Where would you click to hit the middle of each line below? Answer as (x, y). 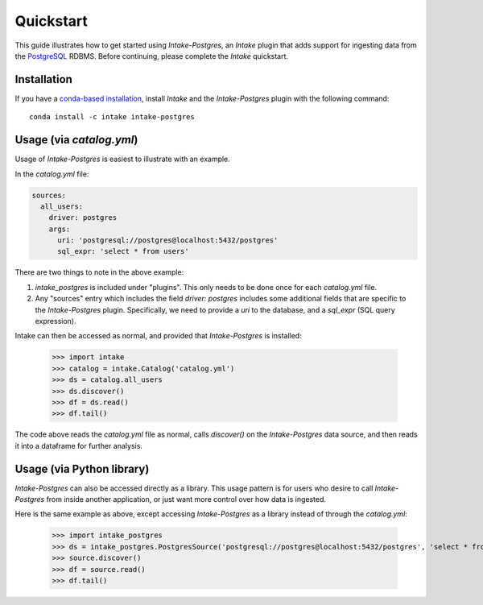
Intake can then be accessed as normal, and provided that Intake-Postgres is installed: (158, 336)
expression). (56, 321)
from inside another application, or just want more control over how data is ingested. (186, 499)
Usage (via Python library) (82, 468)
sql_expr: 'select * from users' (123, 251)
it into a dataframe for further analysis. (78, 445)
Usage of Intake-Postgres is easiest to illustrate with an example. (123, 159)
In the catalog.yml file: (52, 174)
